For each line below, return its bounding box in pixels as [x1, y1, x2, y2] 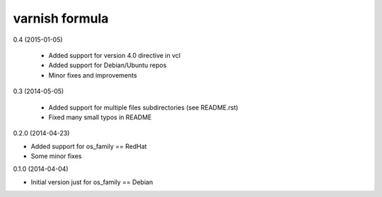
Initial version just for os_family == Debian [30, 177, 154, 186]
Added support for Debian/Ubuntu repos [48, 61, 167, 70]
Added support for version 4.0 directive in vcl [48, 51, 180, 59]
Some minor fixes [30, 152, 82, 160]
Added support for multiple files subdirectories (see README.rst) [48, 103, 238, 112]
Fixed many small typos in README [48, 113, 152, 121]
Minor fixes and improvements [48, 71, 137, 79]
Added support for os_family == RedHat [30, 142, 147, 150]
